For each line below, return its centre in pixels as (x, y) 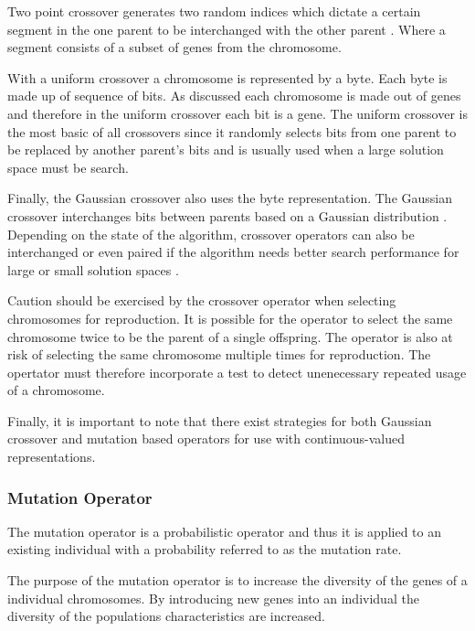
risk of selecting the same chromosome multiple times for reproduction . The (219, 354)
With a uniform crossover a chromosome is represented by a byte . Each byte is (227, 77)
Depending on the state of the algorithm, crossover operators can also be (211, 234)
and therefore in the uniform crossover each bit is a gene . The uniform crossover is (237, 113)
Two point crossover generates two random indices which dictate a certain (214, 11)
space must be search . (68, 167)
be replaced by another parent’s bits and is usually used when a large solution (226, 150)
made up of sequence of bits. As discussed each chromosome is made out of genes (234, 96)
